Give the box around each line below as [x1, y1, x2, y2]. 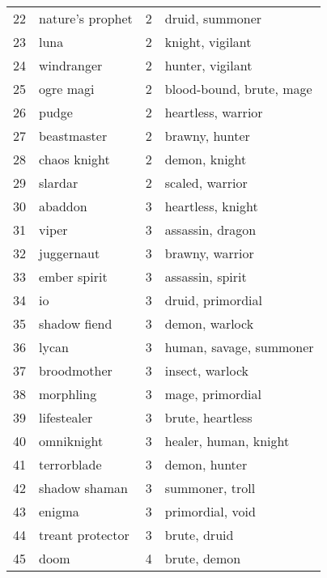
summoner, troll [164, 478, 256, 497]
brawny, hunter [164, 126, 250, 145]
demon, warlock [164, 314, 254, 333]
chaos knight [39, 150, 110, 168]
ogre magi [39, 79, 95, 98]
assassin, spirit [164, 267, 247, 286]
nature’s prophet [39, 9, 133, 28]
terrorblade [39, 455, 102, 474]
